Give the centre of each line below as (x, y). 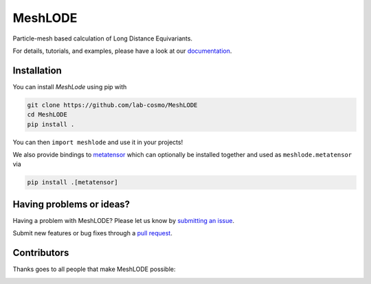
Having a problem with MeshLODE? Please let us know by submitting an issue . (124, 220)
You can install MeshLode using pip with (70, 86)
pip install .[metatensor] (72, 182)
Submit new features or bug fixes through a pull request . (93, 233)
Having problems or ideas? (71, 204)
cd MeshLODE (47, 115)
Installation (37, 70)
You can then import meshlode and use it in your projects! (98, 142)
